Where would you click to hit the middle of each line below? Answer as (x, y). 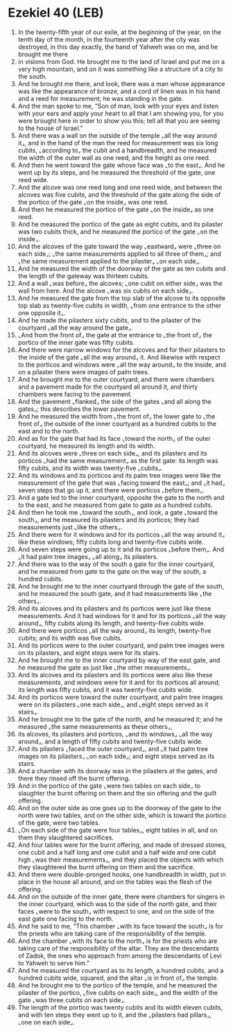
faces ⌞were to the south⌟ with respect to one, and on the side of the (116, 911)
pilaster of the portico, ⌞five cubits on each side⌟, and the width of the (118, 992)
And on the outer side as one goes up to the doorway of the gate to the (119, 807)
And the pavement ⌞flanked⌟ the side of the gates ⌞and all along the (114, 401)
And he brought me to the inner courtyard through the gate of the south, (121, 586)
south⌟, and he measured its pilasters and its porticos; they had (109, 519)
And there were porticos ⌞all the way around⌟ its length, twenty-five (114, 630)
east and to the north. (49, 431)
